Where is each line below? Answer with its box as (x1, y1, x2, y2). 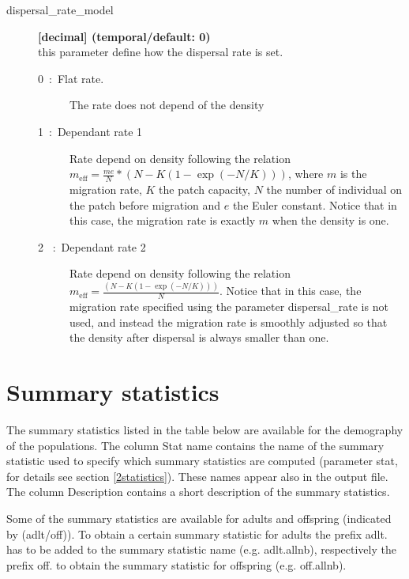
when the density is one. (272, 212, 389, 229)
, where (287, 165, 324, 182)
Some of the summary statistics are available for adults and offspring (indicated (6, 509, 392, 526)
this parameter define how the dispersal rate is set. (38, 44, 283, 60)
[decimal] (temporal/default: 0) (38, 28, 211, 44)
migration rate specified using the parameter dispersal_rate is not (69, 298, 388, 315)
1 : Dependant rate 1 (38, 123, 143, 139)
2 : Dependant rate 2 (38, 238, 146, 255)
